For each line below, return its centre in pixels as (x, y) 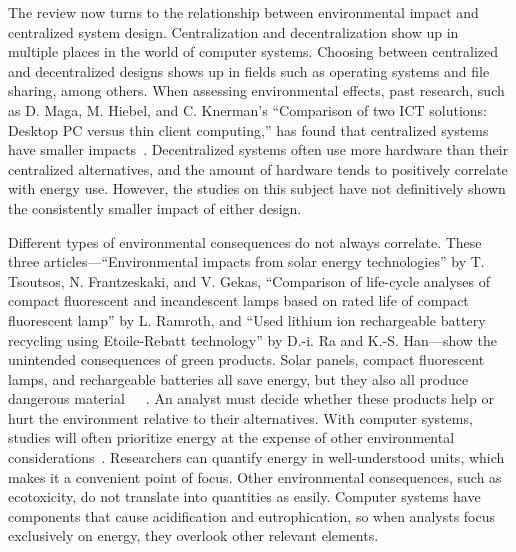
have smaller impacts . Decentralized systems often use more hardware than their (258, 149)
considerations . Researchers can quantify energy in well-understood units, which (256, 457)
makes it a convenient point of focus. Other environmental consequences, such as (255, 476)
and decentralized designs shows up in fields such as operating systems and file (249, 70)
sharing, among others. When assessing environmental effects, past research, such (256, 90)
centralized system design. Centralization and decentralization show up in (233, 31)
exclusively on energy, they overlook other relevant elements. (193, 535)
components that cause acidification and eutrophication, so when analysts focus (252, 515)
